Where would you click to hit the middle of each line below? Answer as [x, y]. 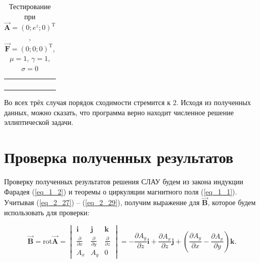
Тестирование [30, 6]
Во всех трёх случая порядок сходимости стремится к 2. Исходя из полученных [127, 102]
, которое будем [232, 202]
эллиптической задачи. [39, 122]
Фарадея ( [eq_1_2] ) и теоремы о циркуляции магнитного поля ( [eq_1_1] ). [121, 191]
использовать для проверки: [47, 212]
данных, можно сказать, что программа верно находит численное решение [119, 112]
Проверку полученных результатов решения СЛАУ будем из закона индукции [124, 181]
